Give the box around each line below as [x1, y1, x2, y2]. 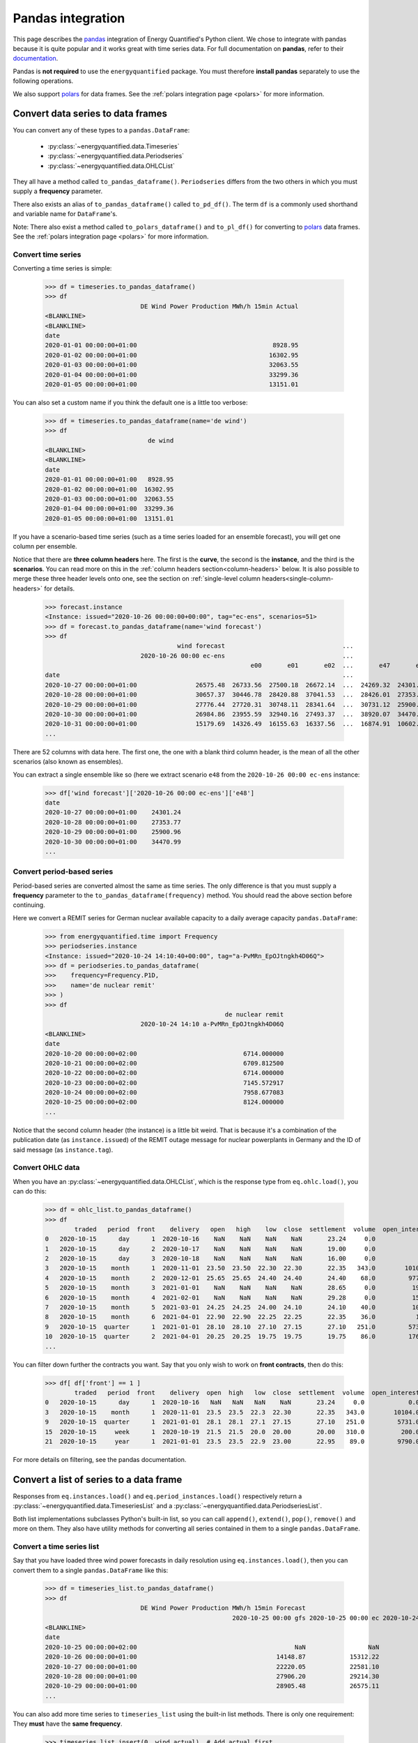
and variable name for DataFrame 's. [13, 210, 118, 218]
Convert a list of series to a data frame [13, 1473, 183, 1485]
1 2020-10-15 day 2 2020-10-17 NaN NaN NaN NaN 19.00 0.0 [45, 1245, 376, 1253]
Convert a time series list [13, 1542, 100, 1551]
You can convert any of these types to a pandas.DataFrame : [13, 126, 190, 135]
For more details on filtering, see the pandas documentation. [13, 1455, 187, 1463]
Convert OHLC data [13, 1163, 80, 1173]
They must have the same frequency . [13, 1719, 123, 1728]
